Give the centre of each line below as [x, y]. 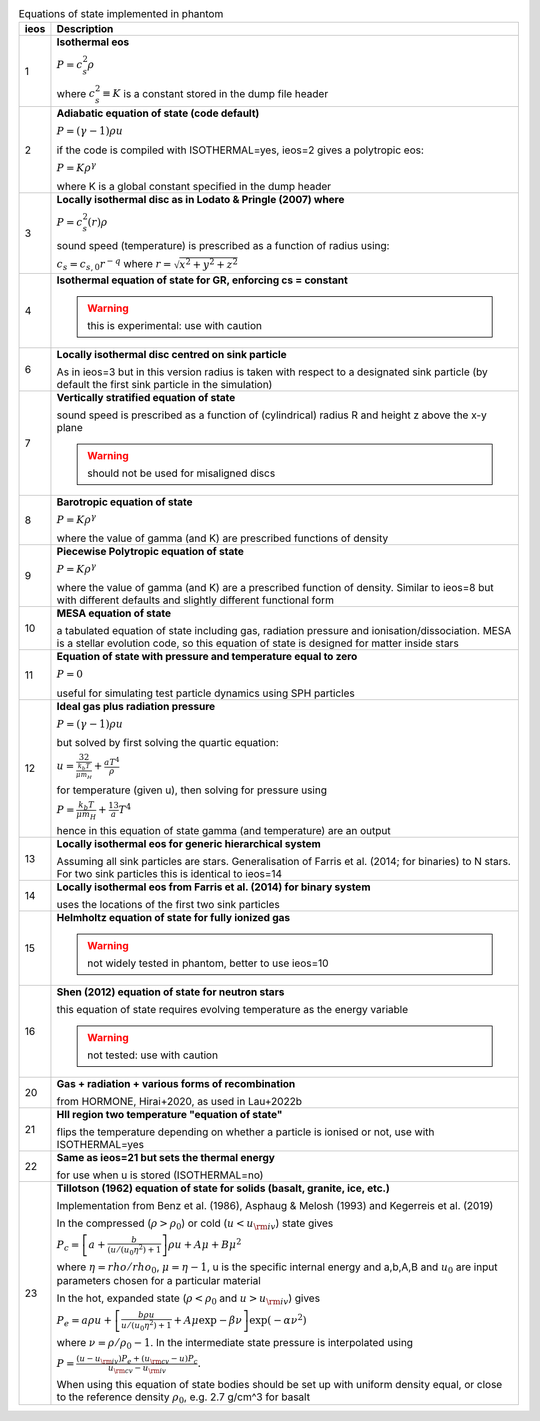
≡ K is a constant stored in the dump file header [215, 93]
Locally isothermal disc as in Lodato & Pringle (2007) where [200, 199]
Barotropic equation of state [125, 502]
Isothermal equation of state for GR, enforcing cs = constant [202, 280]
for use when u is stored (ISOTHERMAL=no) [160, 1175]
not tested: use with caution [152, 1055]
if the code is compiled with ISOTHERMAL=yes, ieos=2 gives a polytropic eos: [240, 150]
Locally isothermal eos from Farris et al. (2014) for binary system [213, 887]
